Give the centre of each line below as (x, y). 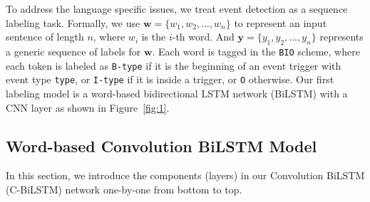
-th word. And (203, 37)
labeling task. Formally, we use (73, 22)
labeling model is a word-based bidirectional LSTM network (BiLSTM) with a (177, 93)
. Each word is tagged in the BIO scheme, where (256, 51)
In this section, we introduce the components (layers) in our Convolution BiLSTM (185, 175)
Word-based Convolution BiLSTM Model (161, 145)
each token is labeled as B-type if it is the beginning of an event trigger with (174, 65)
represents (341, 37)
